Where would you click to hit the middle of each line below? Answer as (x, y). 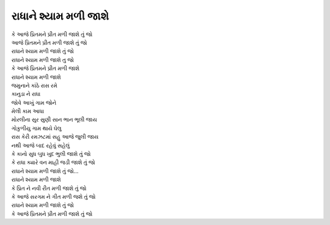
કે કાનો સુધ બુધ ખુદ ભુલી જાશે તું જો (51, 154)
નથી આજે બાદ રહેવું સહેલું (41, 145)
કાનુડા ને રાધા (26, 94)
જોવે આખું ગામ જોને (34, 102)
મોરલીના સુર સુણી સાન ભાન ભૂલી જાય (54, 120)
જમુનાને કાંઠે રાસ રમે (34, 85)
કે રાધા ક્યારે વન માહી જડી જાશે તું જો (53, 163)
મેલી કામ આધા (28, 111)
